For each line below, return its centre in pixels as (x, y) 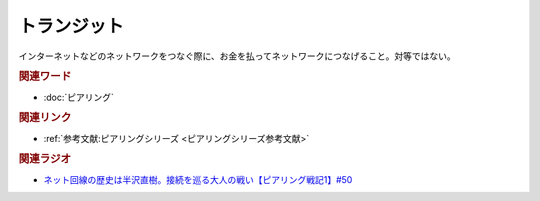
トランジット (71, 26)
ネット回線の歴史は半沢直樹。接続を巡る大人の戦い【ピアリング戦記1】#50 (198, 179)
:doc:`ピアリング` (79, 97)
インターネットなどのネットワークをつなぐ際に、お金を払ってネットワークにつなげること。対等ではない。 (237, 56)
